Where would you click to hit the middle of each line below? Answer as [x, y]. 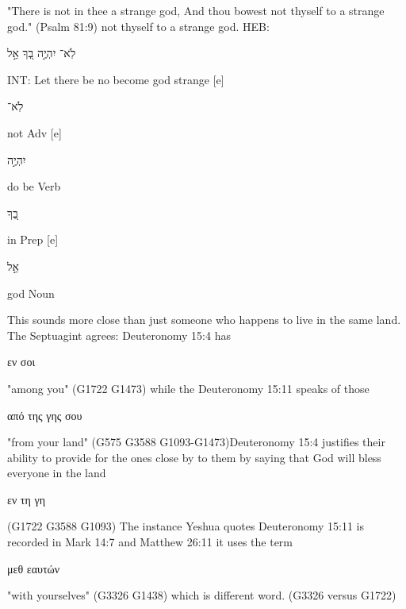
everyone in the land [57, 473]
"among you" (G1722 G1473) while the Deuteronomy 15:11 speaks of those [188, 388]
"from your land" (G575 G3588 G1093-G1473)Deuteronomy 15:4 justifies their [196, 442]
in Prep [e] [33, 239]
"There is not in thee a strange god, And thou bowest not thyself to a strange [196, 10]
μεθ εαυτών [34, 568]
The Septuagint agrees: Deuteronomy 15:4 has [119, 335]
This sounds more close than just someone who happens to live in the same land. [204, 320]
